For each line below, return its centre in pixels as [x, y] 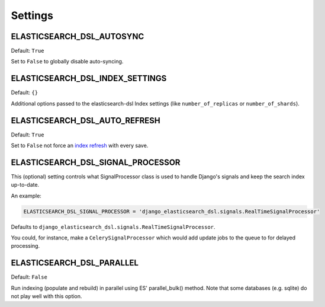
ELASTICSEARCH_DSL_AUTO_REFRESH [86, 121]
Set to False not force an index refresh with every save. [80, 146]
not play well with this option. [46, 296]
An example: [26, 196]
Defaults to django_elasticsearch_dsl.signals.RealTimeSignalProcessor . [113, 227]
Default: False [29, 277]
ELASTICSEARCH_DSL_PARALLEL [75, 263]
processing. [25, 246]
